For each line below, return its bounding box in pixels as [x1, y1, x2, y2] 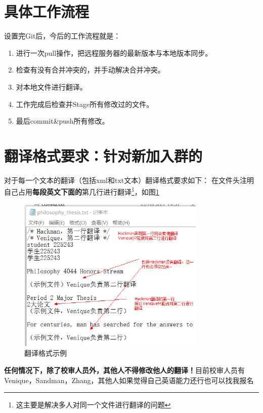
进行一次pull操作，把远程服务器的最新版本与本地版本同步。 [16, 47, 212, 58]
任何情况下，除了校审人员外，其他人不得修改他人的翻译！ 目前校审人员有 [4, 364, 245, 375]
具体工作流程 [4, 1, 90, 22]
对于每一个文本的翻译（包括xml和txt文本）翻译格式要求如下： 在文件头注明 [4, 174, 254, 185]
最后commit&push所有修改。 [16, 116, 109, 126]
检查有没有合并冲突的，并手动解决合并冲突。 [16, 64, 165, 75]
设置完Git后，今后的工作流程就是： [4, 30, 121, 41]
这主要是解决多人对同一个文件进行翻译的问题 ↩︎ [16, 399, 171, 410]
